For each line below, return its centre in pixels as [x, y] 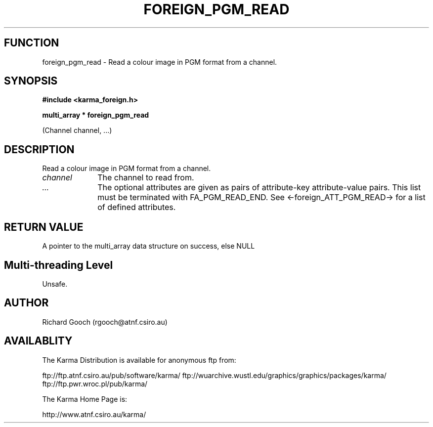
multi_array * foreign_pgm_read [96, 115]
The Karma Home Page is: [85, 399]
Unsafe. [55, 284]
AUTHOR [26, 303]
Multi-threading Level [59, 265]
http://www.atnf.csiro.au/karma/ [94, 414]
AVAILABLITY [38, 341]
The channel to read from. [146, 178]
